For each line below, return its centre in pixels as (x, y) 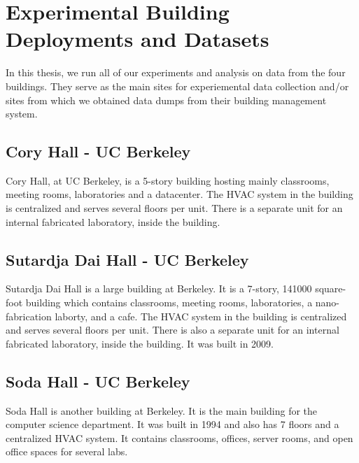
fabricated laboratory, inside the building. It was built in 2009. (140, 343)
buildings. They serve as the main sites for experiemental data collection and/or (177, 86)
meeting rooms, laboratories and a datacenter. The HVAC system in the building (179, 194)
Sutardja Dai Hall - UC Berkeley (127, 259)
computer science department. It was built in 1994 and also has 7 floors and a (173, 424)
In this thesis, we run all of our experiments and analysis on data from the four (176, 72)
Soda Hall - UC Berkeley (98, 381)
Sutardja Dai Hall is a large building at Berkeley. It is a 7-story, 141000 (159, 289)
